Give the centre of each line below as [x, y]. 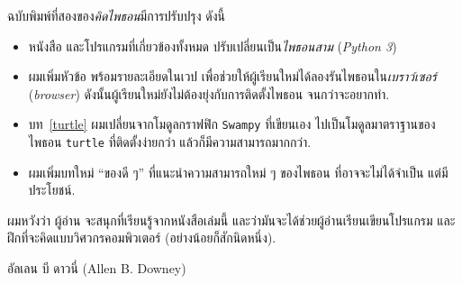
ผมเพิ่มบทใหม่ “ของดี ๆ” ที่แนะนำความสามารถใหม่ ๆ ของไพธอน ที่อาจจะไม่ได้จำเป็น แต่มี [238, 172]
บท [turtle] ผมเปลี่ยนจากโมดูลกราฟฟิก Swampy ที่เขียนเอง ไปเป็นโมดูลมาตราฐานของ [232, 124]
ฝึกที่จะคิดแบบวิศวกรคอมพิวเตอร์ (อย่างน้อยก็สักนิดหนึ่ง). [142, 238]
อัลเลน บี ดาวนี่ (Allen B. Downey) [97, 268]
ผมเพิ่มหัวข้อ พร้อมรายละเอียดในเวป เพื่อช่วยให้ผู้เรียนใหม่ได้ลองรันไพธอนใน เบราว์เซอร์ [232, 76]
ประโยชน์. [52, 190]
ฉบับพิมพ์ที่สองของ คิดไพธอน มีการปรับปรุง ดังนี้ [116, 15]
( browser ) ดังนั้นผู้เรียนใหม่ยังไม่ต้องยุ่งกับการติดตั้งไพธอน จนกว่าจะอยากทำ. [209, 93]
